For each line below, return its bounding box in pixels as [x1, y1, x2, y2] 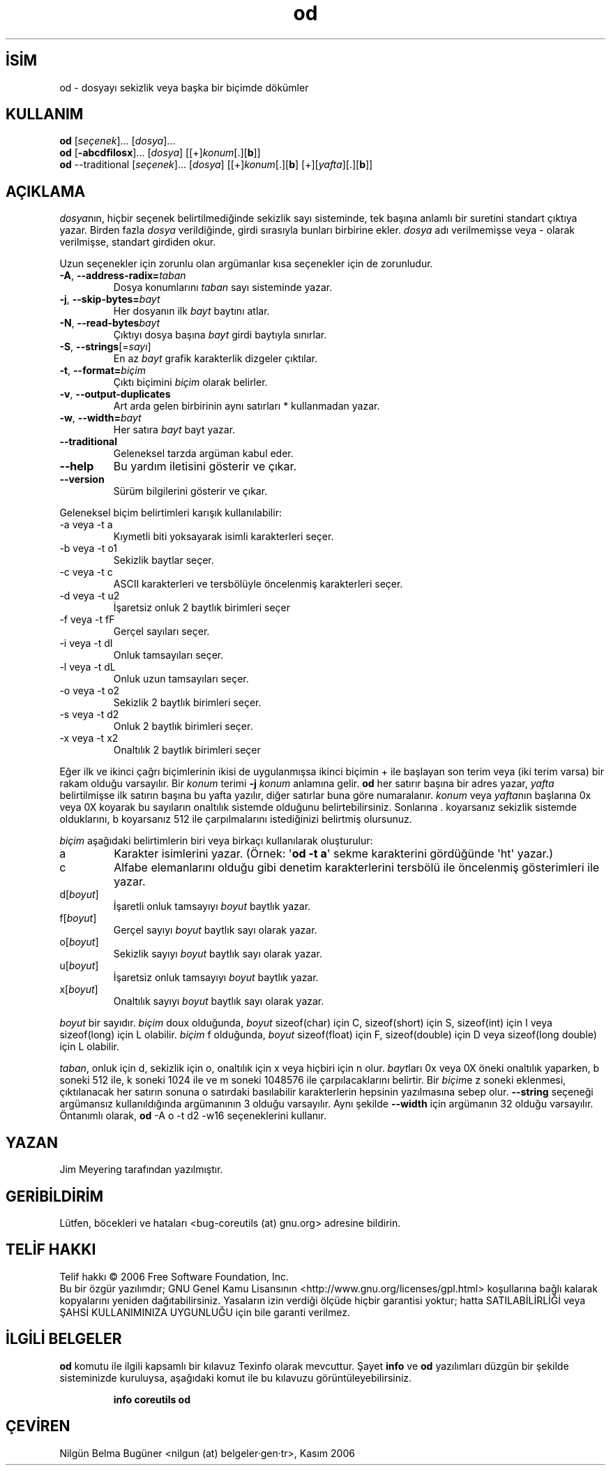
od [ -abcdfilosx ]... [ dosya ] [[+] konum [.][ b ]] [59, 147, 261, 159]
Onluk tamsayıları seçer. [113, 649, 224, 662]
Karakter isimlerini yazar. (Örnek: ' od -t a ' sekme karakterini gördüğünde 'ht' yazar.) [114, 846, 554, 861]
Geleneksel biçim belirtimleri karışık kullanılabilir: [59, 507, 282, 519]
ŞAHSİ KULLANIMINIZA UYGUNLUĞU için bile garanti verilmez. [59, 1306, 350, 1318]
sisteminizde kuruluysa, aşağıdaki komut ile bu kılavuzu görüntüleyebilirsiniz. [59, 1371, 412, 1384]
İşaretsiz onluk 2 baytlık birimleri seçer [113, 602, 291, 614]
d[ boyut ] [59, 888, 99, 901]
